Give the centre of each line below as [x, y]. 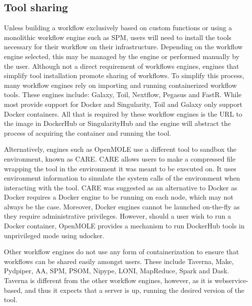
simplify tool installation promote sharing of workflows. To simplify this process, [124, 75]
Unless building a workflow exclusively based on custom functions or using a [118, 28]
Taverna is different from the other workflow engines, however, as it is [108, 280]
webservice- [231, 280]
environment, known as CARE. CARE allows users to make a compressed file [120, 158]
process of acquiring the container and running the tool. [88, 133]
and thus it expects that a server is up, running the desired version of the [135, 290]
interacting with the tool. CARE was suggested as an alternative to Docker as [121, 187]
